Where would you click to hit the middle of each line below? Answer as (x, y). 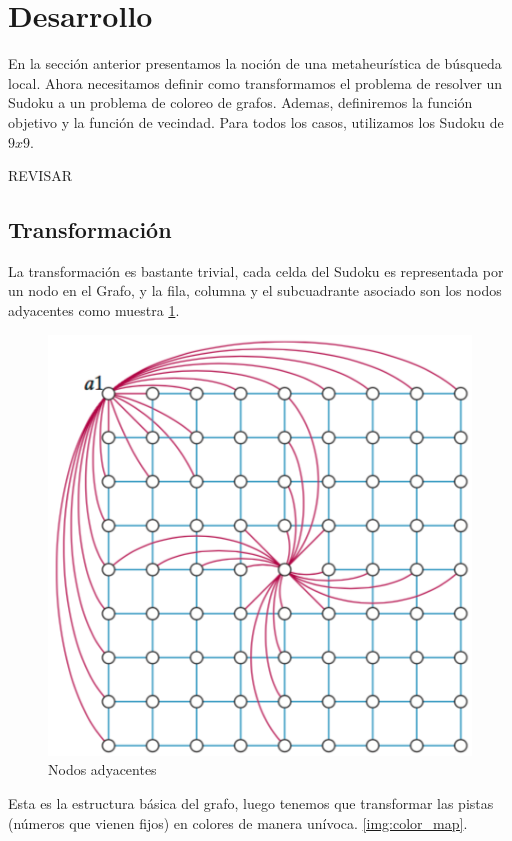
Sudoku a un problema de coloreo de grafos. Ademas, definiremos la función (240, 102)
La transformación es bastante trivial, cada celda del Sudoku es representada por (256, 270)
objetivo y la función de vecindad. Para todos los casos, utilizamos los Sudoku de (256, 121)
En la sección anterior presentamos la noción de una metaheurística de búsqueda (255, 63)
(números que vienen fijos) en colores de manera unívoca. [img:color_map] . (238, 822)
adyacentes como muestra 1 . (94, 310)
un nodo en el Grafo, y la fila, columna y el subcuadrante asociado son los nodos (255, 290)
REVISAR (40, 175)
